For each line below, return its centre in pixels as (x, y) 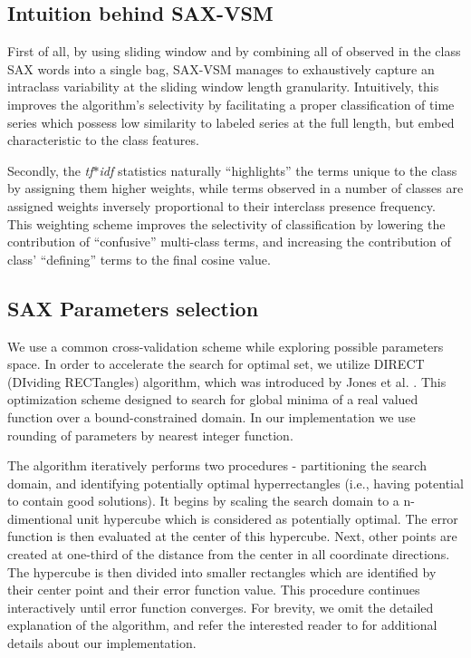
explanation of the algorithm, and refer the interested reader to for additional (222, 625)
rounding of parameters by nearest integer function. (150, 435)
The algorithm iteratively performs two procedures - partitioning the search (217, 465)
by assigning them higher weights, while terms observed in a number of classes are (235, 188)
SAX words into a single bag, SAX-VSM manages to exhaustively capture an (221, 68)
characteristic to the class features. (103, 140)
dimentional (40, 518)
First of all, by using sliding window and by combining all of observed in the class (234, 51)
